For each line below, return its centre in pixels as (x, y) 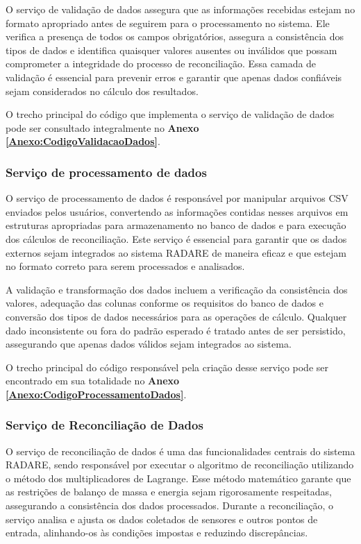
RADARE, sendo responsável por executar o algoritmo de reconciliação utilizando (180, 465)
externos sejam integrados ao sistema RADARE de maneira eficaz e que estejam (176, 252)
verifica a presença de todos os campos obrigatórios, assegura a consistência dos (175, 36)
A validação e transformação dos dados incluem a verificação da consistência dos (177, 289)
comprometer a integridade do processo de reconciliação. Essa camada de (161, 63)
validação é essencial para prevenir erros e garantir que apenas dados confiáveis (174, 77)
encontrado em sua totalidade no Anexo (93, 381)
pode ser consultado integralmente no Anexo (102, 127)
